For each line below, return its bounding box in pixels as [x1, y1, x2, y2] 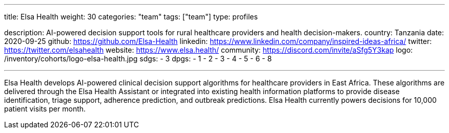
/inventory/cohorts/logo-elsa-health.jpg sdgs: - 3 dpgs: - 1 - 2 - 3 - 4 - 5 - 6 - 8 [4, 54, 272, 63]
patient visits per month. [4, 104, 86, 113]
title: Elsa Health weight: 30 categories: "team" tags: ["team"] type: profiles [4, 12, 258, 21]
